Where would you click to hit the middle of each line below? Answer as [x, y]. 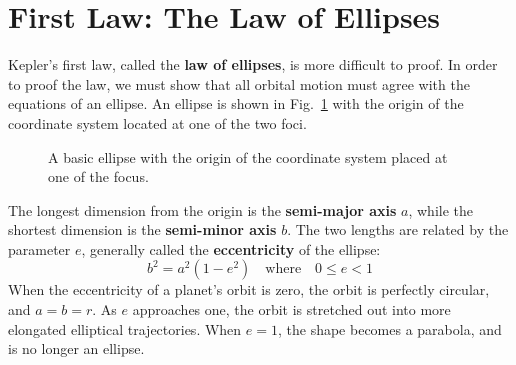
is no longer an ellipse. [76, 348]
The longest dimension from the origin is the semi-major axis [202, 209]
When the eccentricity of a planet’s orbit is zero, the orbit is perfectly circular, [249, 289]
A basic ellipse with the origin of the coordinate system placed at [248, 156]
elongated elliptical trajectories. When [125, 328]
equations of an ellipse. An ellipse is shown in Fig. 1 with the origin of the [236, 103]
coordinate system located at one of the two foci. [157, 122]
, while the [440, 209]
